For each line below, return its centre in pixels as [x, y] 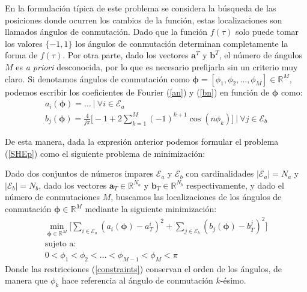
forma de [21, 55]
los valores [24, 43]
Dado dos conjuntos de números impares [79, 173]
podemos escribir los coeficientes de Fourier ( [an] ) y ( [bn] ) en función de [137, 92]
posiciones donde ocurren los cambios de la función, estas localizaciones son [144, 20]
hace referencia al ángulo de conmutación [137, 280]
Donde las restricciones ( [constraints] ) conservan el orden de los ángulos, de [144, 268]
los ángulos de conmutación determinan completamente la [182, 43]
